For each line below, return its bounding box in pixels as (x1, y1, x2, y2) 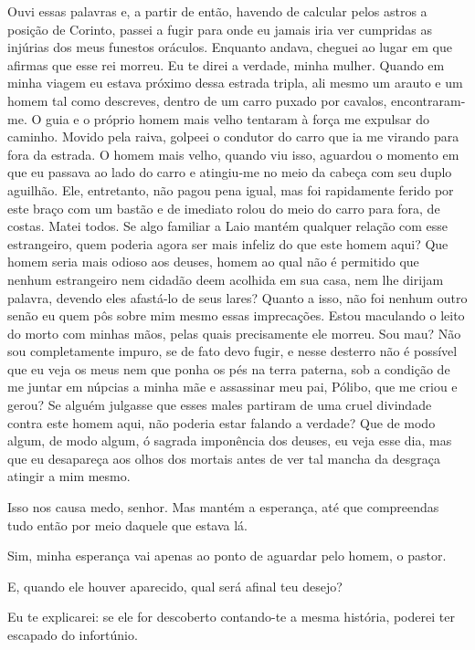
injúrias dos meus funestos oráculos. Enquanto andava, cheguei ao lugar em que (7, 37, 452, 57)
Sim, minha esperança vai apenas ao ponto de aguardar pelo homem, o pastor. (7, 546, 447, 565)
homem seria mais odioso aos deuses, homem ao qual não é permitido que (7, 252, 419, 271)
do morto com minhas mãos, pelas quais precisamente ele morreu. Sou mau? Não (7, 323, 461, 342)
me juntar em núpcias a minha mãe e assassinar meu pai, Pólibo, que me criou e (7, 377, 458, 396)
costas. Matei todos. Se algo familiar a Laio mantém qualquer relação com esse (7, 216, 449, 236)
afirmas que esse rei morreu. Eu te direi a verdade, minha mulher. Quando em (7, 55, 445, 74)
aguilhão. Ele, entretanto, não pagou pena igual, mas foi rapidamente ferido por (7, 180, 454, 199)
